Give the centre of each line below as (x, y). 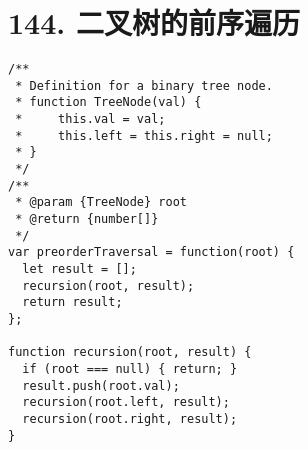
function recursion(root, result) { (130, 352)
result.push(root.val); (101, 385)
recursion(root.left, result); (126, 402)
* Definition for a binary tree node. (144, 85)
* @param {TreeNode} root (101, 202)
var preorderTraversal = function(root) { (151, 252)
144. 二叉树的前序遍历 (154, 22)
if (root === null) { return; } (130, 368)
